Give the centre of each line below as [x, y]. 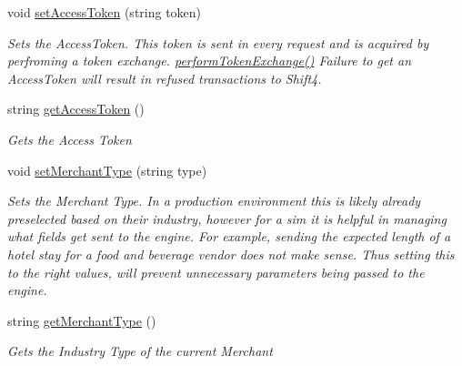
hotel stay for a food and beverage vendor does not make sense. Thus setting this [231, 254]
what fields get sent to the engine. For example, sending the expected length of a [229, 236]
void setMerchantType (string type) [107, 170]
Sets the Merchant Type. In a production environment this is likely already [214, 201]
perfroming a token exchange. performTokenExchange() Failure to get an [210, 61]
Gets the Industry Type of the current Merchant [140, 351]
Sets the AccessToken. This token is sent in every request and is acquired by [218, 42]
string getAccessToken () [76, 109]
